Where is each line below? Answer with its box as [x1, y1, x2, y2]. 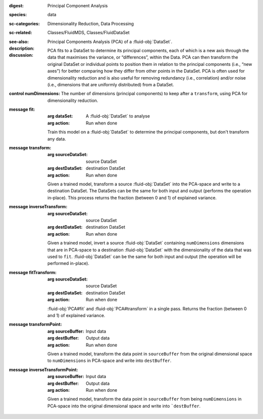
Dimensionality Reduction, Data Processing [47, 20, 134, 26]
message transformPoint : [9, 321, 62, 327]
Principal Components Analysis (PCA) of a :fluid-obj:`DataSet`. [47, 39, 172, 44]
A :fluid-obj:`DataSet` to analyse [86, 113, 150, 119]
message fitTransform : [9, 269, 57, 275]
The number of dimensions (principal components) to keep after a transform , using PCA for [61, 91, 248, 97]
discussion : [9, 52, 34, 58]
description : [9, 45, 35, 51]
